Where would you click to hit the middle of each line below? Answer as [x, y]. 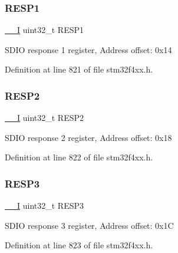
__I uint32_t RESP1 [44, 30]
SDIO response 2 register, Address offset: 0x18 [88, 137]
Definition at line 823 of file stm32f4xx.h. [79, 245]
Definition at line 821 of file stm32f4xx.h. [79, 69]
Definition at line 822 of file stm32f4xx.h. [79, 157]
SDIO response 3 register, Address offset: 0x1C [89, 225]
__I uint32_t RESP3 [44, 206]
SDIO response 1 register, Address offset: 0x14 [88, 49]
